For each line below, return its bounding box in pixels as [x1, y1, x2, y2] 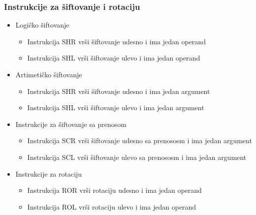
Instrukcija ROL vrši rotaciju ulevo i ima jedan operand [27, 201, 196, 212]
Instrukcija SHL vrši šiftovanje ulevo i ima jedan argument [27, 102, 204, 113]
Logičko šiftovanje [15, 20, 69, 30]
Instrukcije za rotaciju [15, 168, 82, 179]
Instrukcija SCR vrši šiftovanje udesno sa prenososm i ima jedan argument [27, 135, 252, 146]
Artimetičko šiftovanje [15, 69, 82, 79]
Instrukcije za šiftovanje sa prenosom [15, 119, 127, 129]
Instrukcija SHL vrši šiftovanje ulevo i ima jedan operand [27, 53, 200, 63]
